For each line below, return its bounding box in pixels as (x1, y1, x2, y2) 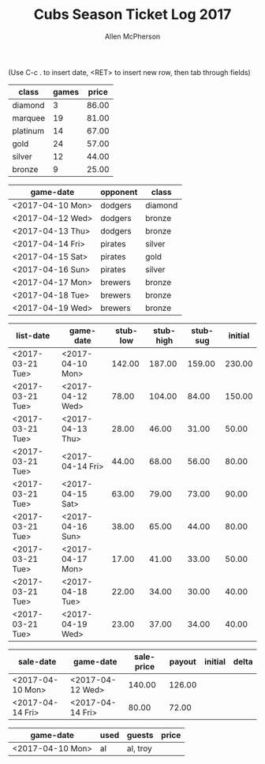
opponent (99, 186, 138, 197)
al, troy (126, 743, 152, 754)
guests (126, 729, 154, 740)
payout (169, 656, 197, 667)
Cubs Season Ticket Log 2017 (33, 6, 232, 24)
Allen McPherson (104, 32, 161, 41)
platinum (12, 125, 45, 136)
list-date (15, 330, 50, 341)
